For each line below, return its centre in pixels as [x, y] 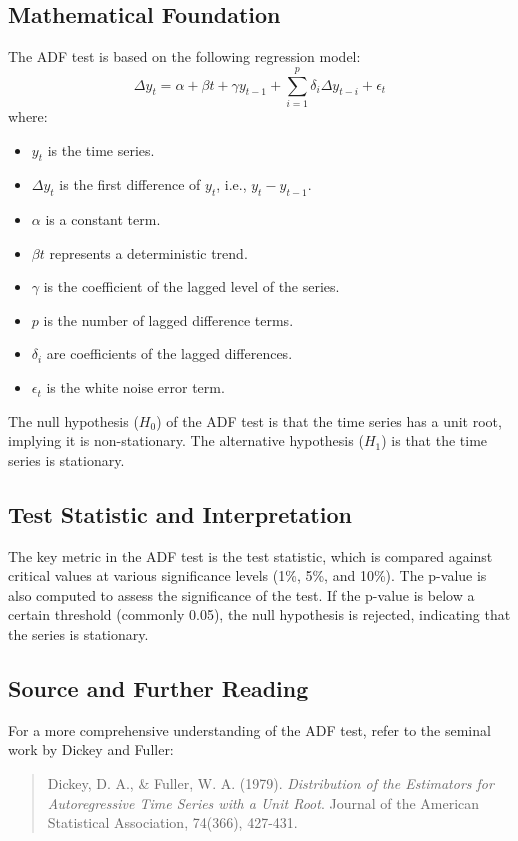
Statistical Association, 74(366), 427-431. [172, 822]
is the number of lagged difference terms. [168, 319]
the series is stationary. [78, 634]
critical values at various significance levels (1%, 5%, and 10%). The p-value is [247, 575]
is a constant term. [103, 219]
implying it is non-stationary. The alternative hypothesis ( [186, 440]
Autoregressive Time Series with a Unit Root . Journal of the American [263, 802]
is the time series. [101, 149]
